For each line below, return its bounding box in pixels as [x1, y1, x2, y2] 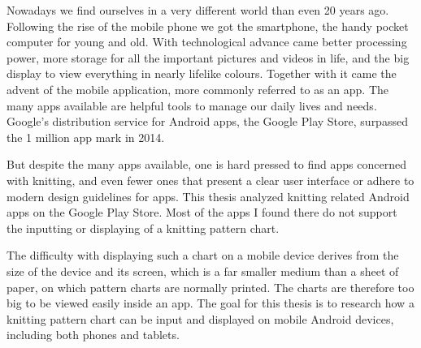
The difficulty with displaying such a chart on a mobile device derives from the [7, 247, 399, 264]
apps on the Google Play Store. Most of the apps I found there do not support [7, 204, 397, 221]
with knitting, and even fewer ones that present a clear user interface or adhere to [7, 171, 414, 188]
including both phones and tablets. [7, 326, 180, 343]
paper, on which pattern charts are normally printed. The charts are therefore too [7, 278, 414, 295]
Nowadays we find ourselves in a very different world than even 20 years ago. [7, 2, 389, 18]
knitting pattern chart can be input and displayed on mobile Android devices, [7, 310, 394, 327]
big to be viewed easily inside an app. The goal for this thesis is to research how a [7, 294, 414, 311]
